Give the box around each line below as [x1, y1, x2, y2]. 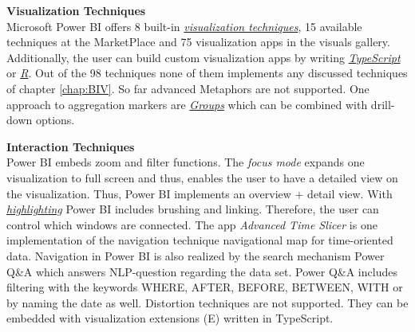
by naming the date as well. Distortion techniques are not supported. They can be [6, 294, 409, 311]
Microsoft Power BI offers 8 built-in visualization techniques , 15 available [6, 18, 362, 34]
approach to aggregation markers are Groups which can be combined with [6, 96, 368, 112]
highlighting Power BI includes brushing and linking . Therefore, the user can [6, 201, 379, 217]
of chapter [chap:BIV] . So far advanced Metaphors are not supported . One [6, 80, 370, 96]
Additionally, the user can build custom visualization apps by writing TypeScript [6, 49, 401, 65]
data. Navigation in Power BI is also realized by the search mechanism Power [6, 247, 385, 264]
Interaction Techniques [6, 138, 135, 154]
